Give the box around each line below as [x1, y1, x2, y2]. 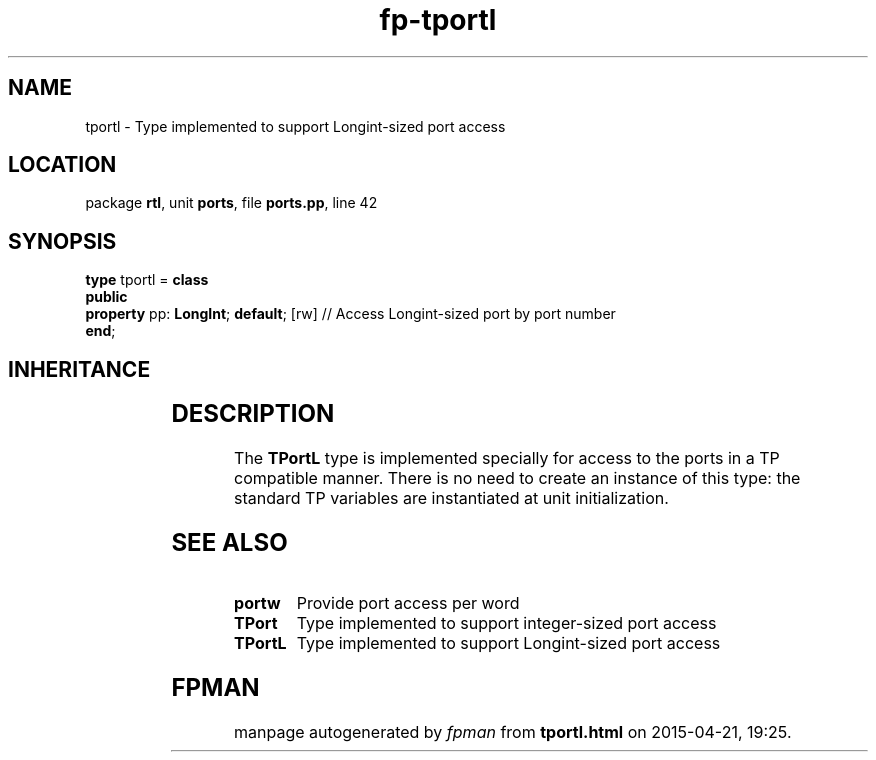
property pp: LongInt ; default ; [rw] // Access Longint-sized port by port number [85, 305, 616, 323]
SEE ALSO [171, 527, 288, 557]
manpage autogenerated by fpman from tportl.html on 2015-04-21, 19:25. [234, 721, 792, 742]
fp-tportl [379, 3, 497, 37]
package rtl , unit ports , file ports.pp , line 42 [85, 194, 378, 212]
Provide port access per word [296, 592, 520, 613]
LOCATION [8, 152, 117, 178]
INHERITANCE [8, 356, 151, 382]
